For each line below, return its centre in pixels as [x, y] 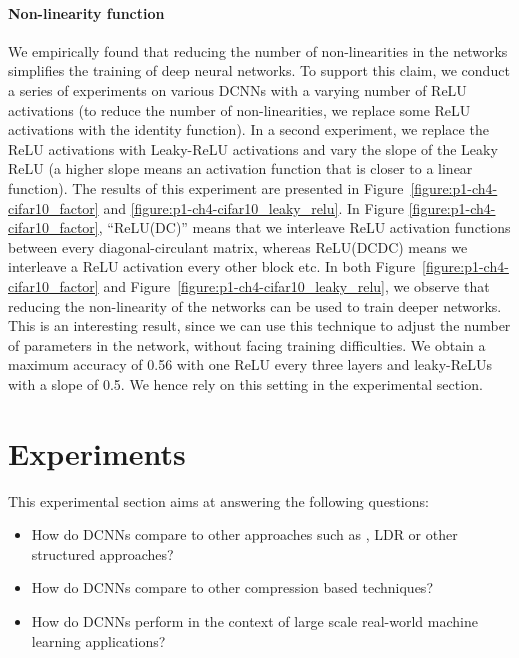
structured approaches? [102, 553]
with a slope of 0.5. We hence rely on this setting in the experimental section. [245, 383]
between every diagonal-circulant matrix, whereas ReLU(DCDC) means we [238, 246]
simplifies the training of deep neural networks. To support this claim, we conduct [259, 70]
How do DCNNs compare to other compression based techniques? [232, 587]
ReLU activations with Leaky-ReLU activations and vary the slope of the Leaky [253, 148]
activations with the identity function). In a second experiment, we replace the [248, 129]
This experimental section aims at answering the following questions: [218, 500]
